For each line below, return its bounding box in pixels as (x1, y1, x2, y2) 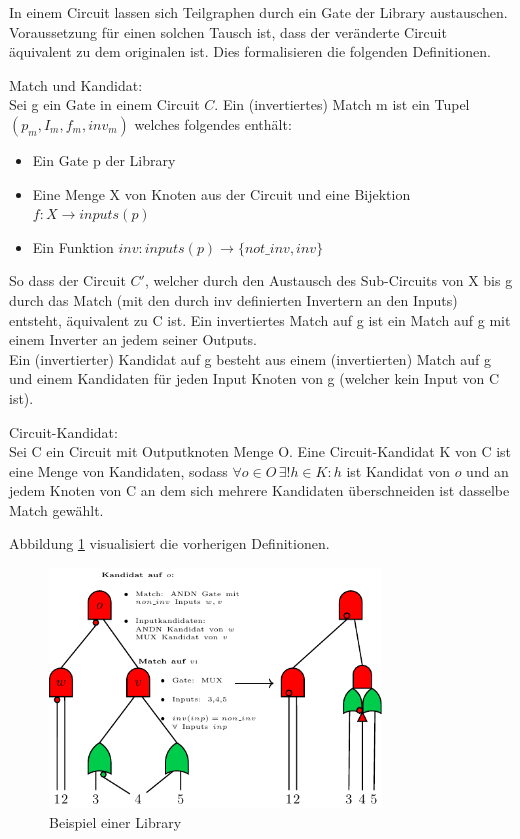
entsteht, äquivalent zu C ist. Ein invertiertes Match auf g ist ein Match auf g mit (9, 309, 511, 330)
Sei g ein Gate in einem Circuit (9, 94, 200, 115)
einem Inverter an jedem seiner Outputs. (9, 329, 257, 350)
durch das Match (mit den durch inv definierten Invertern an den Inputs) (9, 289, 458, 310)
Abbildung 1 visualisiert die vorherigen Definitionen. (9, 533, 330, 554)
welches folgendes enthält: (134, 113, 292, 134)
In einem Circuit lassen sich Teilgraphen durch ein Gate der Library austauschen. (9, 2, 508, 22)
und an (466, 460, 509, 481)
